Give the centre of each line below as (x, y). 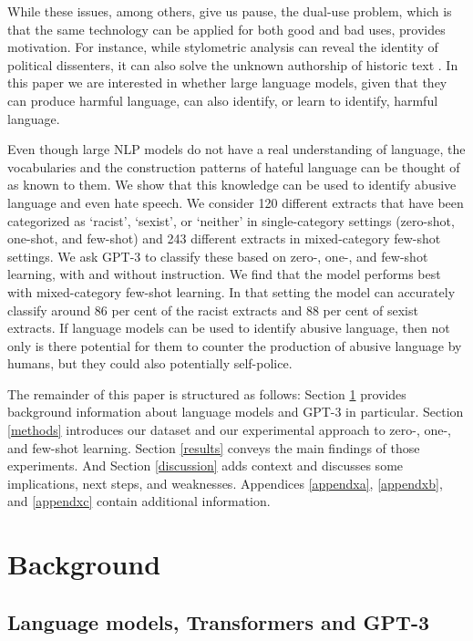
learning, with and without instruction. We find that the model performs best (224, 274)
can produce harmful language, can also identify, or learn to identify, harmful (223, 100)
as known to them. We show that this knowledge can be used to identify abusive (232, 185)
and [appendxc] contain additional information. (139, 501)
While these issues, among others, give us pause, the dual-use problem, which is (230, 11)
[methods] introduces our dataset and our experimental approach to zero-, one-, (229, 430)
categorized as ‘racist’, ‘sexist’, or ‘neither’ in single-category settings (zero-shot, (231, 220)
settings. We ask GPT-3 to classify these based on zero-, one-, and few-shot (218, 256)
